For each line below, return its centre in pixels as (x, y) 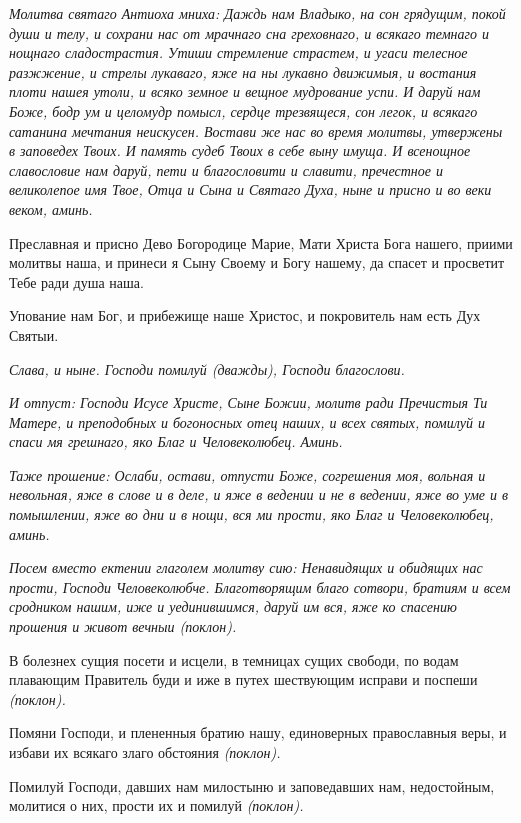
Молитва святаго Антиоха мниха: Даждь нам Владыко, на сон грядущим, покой (257, 13)
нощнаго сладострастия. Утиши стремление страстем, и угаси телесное (238, 52)
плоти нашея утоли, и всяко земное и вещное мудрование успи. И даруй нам (245, 91)
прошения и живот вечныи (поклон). (123, 626)
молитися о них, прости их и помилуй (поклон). (156, 805)
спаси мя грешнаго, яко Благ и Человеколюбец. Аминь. (176, 441)
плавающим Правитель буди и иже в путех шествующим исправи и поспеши (243, 679)
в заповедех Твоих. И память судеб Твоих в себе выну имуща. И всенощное (240, 150)
